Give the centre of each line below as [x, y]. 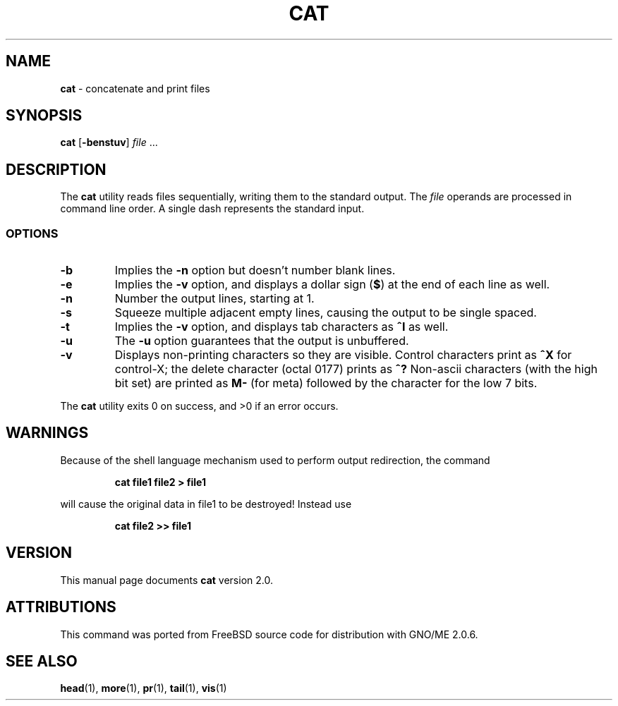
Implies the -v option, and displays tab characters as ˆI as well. [281, 327]
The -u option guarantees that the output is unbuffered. [262, 341]
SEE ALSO [42, 661]
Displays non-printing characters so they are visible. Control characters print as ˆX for [343, 355]
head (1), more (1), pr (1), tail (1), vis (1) [144, 688]
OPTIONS [32, 233]
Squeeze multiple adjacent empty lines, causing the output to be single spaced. [326, 313]
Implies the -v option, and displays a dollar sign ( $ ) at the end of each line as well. [332, 285]
